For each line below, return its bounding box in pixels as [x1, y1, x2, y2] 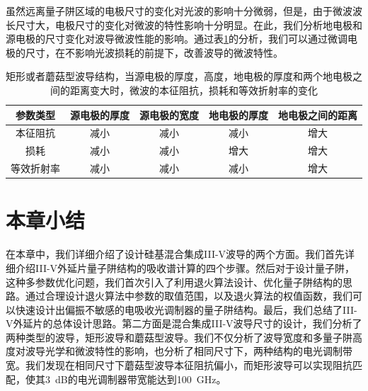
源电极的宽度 [139, 107, 199, 122]
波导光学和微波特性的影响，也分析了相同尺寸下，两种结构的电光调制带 [25, 344, 352, 358]
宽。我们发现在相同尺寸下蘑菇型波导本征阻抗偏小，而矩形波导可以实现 [6, 358, 333, 373]
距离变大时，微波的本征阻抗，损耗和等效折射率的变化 [69, 82, 318, 97]
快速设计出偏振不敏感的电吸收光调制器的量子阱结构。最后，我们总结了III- [15, 302, 357, 317]
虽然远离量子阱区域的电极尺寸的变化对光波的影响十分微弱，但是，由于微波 [6, 4, 352, 18]
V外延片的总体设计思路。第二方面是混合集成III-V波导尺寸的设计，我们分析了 [6, 316, 362, 331]
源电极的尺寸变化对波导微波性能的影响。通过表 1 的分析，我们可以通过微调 [6, 31, 347, 46]
